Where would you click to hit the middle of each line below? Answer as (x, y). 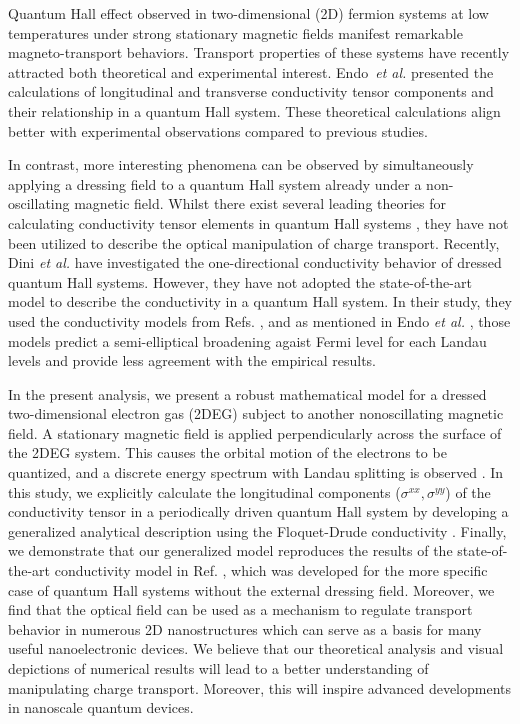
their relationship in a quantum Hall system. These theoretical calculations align (254, 110)
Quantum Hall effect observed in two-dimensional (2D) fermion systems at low (248, 13)
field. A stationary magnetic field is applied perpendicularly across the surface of (255, 432)
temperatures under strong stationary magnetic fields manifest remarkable (235, 32)
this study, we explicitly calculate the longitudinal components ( (204, 491)
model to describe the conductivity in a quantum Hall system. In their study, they (260, 301)
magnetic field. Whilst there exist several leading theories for (260, 203)
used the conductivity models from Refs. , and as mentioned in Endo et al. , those (259, 320)
